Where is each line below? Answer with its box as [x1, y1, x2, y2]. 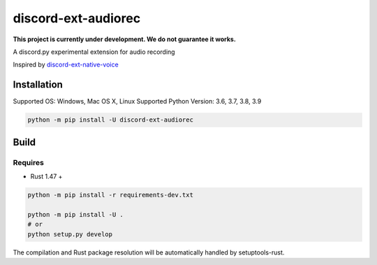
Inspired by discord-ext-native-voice [13, 60, 119, 69]
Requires [13, 157, 45, 167]
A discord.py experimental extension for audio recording [13, 48, 175, 56]
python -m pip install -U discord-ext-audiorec [27, 116, 193, 124]
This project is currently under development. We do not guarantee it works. [13, 35, 237, 43]
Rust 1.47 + [30, 172, 63, 180]
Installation [13, 79, 63, 91]
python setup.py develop [27, 230, 113, 238]
